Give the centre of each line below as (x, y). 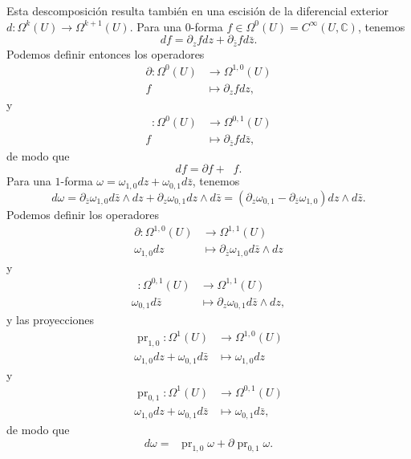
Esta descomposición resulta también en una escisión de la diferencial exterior (198, 10)
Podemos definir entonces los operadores (106, 53)
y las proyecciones (51, 320)
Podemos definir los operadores (83, 214)
